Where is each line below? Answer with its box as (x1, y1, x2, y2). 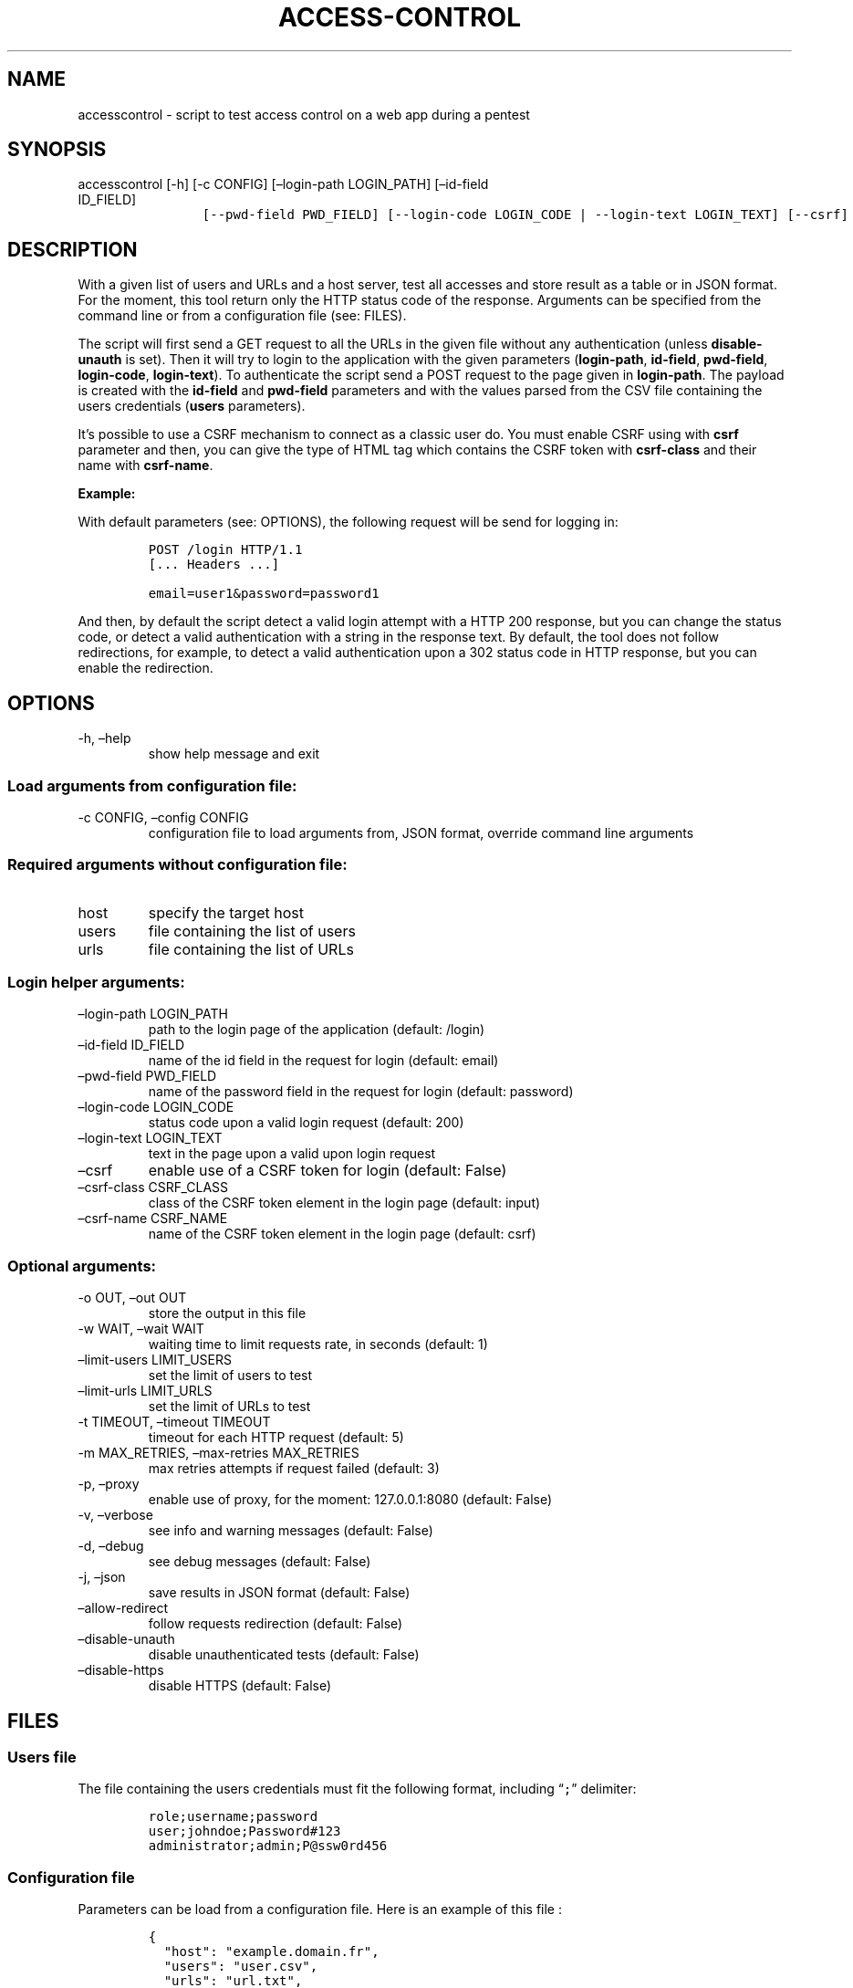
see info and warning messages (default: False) (148, 1522, 433, 1539)
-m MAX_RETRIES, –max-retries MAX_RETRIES (78, 1445, 359, 1461)
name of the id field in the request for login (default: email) (148, 1052, 499, 1069)
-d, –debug (78, 1538, 144, 1554)
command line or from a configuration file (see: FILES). (78, 308, 407, 324)
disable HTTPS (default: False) (148, 1678, 332, 1694)
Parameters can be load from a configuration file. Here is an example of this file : (78, 1901, 562, 1918)
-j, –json (78, 1569, 126, 1585)
